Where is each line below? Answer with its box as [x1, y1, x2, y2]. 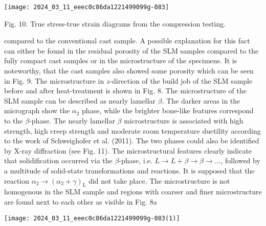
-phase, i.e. [119, 155, 152, 166]
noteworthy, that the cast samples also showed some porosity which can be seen [4, 65, 254, 76]
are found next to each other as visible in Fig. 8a [4, 196, 157, 207]
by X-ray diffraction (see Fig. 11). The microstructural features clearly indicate [4, 145, 252, 156]
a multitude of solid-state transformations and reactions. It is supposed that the [4, 165, 255, 175]
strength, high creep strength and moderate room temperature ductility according [4, 125, 261, 136]
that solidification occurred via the [4, 155, 113, 166]
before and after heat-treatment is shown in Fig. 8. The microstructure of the [4, 85, 247, 96]
